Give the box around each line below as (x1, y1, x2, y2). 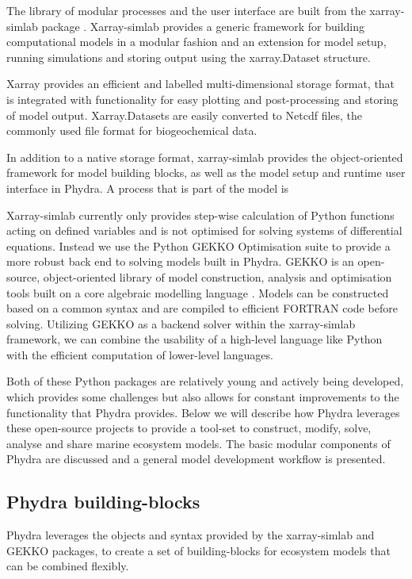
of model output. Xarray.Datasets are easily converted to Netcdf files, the (6, 106, 363, 123)
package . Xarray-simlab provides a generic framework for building (41, 17, 365, 34)
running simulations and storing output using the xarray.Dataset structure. (6, 48, 371, 65)
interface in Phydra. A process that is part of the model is (6, 179, 289, 196)
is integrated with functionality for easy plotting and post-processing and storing (6, 90, 399, 107)
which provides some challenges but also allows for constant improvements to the (6, 389, 399, 405)
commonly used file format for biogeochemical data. (6, 122, 257, 139)
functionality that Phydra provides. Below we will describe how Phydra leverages (6, 404, 400, 420)
